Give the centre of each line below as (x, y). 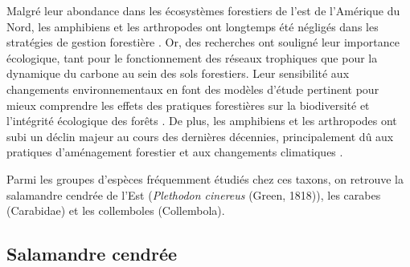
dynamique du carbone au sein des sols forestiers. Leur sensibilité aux (178, 73)
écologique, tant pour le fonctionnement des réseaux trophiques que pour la (192, 57)
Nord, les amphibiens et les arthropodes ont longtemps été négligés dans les (193, 26)
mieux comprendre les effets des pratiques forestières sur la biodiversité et (188, 105)
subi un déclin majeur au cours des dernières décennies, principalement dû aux (200, 136)
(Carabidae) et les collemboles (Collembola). (116, 210)
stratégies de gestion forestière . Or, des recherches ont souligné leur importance (203, 42)
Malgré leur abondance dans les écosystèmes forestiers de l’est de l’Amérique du (203, 10)
